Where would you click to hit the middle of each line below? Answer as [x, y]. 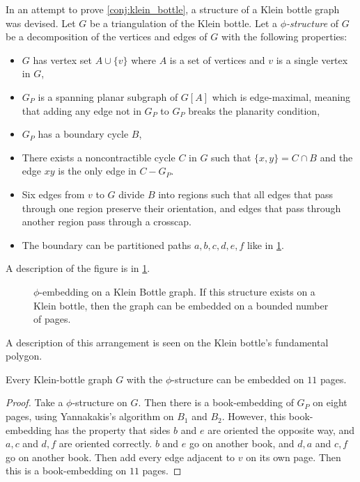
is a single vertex [312, 59]
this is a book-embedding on [66, 471]
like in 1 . [265, 244]
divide [132, 194]
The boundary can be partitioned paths [107, 244]
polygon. [24, 356]
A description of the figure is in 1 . [78, 268]
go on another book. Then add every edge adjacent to [120, 457]
